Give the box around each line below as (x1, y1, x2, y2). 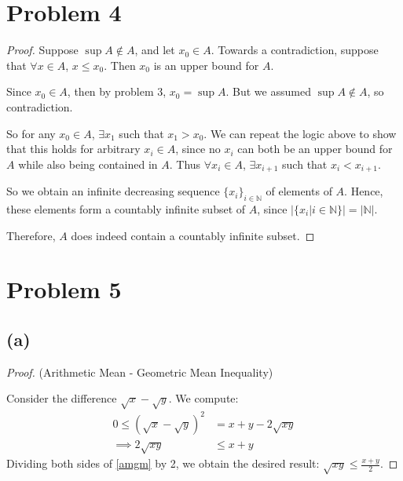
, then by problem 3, (67, 83, 167, 100)
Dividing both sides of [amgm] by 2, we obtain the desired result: (6, 455, 320, 472)
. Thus (169, 155, 201, 172)
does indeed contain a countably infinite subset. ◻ (71, 227, 315, 243)
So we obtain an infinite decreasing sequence (6, 183, 220, 199)
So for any (6, 125, 56, 141)
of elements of (266, 183, 332, 199)
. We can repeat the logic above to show (203, 125, 397, 141)
